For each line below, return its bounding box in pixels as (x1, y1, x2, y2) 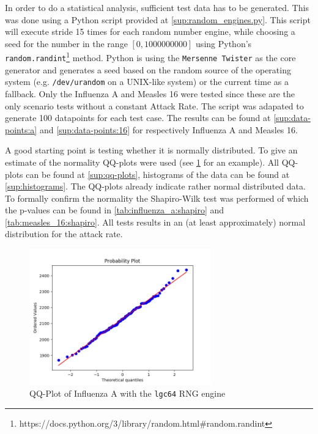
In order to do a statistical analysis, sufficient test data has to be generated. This (5, 1, 309, 13)
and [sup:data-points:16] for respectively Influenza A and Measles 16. (39, 123, 298, 136)
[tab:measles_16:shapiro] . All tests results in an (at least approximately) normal (5, 215, 306, 228)
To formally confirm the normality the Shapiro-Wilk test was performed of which (5, 191, 309, 204)
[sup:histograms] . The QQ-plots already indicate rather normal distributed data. (5, 180, 306, 193)
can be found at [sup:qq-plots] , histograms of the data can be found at (26, 167, 290, 180)
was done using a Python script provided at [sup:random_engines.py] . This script (5, 13, 311, 26)
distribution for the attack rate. (5, 227, 123, 240)
